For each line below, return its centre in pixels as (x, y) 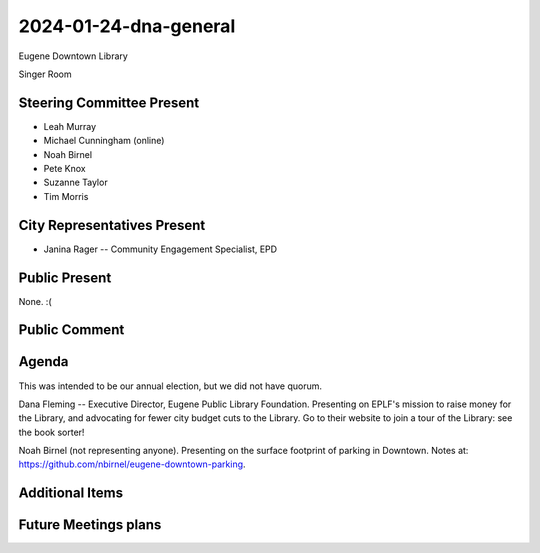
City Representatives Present (112, 225)
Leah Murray (70, 126)
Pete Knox (64, 169)
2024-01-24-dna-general (127, 26)
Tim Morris (66, 196)
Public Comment (71, 330)
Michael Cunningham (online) (104, 141)
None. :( (35, 301)
